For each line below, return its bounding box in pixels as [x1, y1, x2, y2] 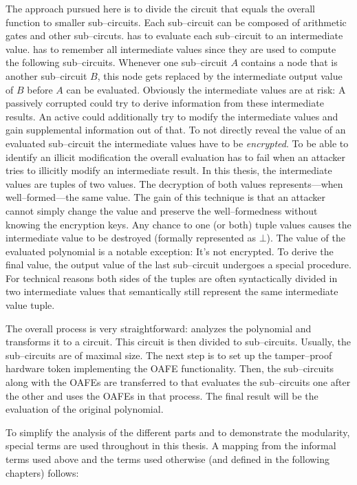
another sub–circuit [6, 68, 87, 83]
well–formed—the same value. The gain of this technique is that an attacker [6, 190, 325, 204]
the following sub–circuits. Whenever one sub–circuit [6, 55, 228, 69]
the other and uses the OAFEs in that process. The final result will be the [6, 388, 318, 402]
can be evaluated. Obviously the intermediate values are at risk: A [66, 82, 346, 96]
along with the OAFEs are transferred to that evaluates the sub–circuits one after [6, 375, 351, 389]
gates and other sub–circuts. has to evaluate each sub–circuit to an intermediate [6, 28, 343, 43]
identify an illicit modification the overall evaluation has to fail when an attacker [6, 149, 346, 164]
